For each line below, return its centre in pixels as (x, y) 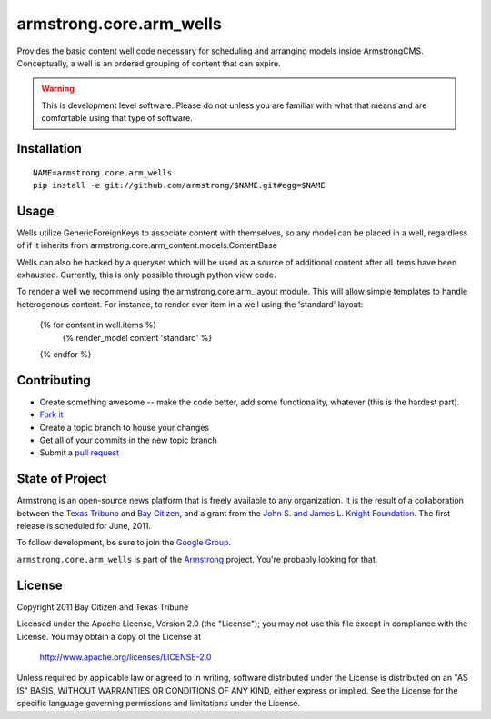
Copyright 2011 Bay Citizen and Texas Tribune (103, 607)
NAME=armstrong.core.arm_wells (103, 172)
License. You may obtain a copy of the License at (109, 636)
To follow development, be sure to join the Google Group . (124, 543)
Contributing (54, 380)
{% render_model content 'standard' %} (137, 337)
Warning (58, 89)
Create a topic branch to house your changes (124, 427)
